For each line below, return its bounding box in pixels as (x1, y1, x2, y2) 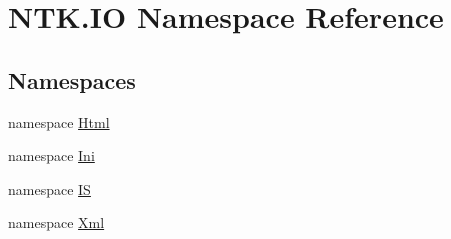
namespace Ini (8, 145, 95, 166)
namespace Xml (8, 212, 105, 233)
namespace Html (8, 111, 110, 132)
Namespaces (8, 64, 136, 95)
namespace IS (8, 178, 91, 199)
